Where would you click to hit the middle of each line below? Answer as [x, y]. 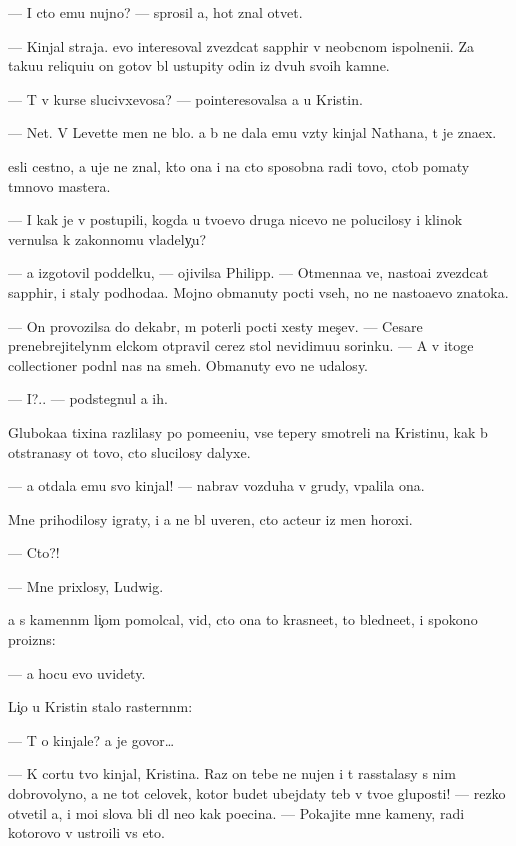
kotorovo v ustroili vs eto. [86, 832]
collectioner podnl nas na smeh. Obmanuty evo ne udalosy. [188, 364]
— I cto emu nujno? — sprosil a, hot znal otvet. [155, 12]
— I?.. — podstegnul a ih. [88, 398]
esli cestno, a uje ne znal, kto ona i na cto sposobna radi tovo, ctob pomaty [239, 165]
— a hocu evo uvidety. [77, 672]
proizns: [32, 639]
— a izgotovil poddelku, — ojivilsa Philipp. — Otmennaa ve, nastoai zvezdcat [248, 272]
